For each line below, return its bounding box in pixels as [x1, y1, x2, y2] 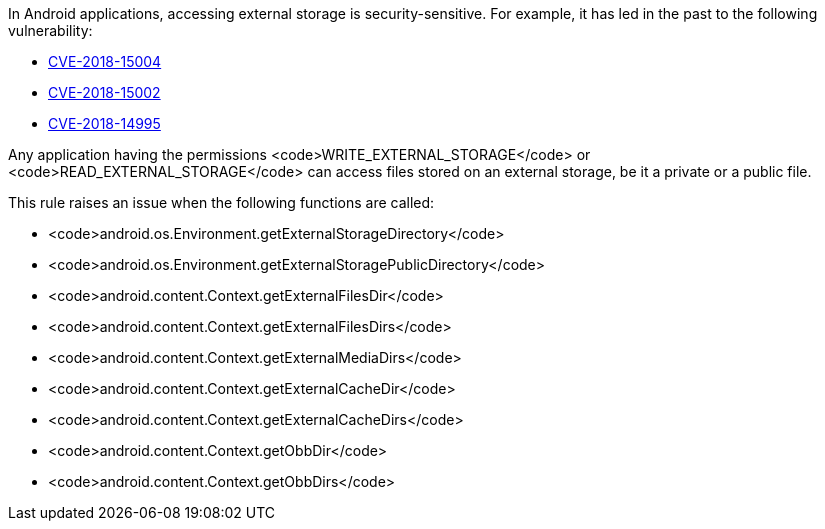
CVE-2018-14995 [48, 115, 161, 132]
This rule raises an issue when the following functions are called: [8, 194, 435, 211]
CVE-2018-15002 [48, 84, 161, 101]
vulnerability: [8, 22, 93, 39]
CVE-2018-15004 [48, 53, 162, 70]
